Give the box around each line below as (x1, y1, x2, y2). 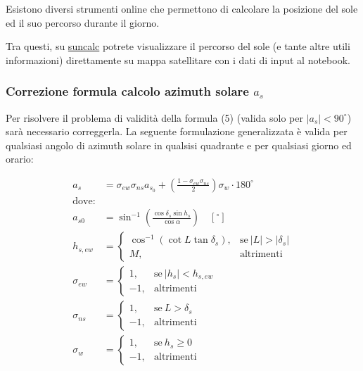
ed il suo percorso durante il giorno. (6, 15, 160, 30)
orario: (6, 151, 34, 166)
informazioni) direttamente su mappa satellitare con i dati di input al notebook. (6, 52, 350, 67)
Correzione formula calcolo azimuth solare (6, 82, 249, 100)
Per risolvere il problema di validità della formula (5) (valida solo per (6, 110, 303, 125)
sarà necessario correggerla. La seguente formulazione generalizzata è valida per (6, 124, 348, 139)
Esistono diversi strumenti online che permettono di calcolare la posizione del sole (6, 1, 358, 15)
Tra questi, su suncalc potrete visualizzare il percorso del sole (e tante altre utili (6, 39, 350, 54)
